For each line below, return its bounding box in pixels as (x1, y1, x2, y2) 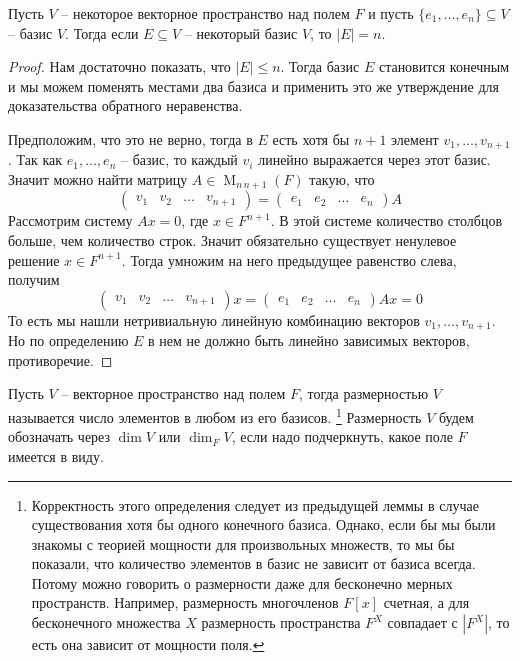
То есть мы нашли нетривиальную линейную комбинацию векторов (8, 309, 420, 330)
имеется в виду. (8, 445, 104, 466)
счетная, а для (383, 592, 470, 613)
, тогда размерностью (298, 383, 429, 404)
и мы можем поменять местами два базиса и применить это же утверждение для (8, 75, 500, 96)
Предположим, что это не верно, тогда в (8, 128, 253, 149)
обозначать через (8, 426, 111, 447)
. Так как (8, 149, 63, 170)
